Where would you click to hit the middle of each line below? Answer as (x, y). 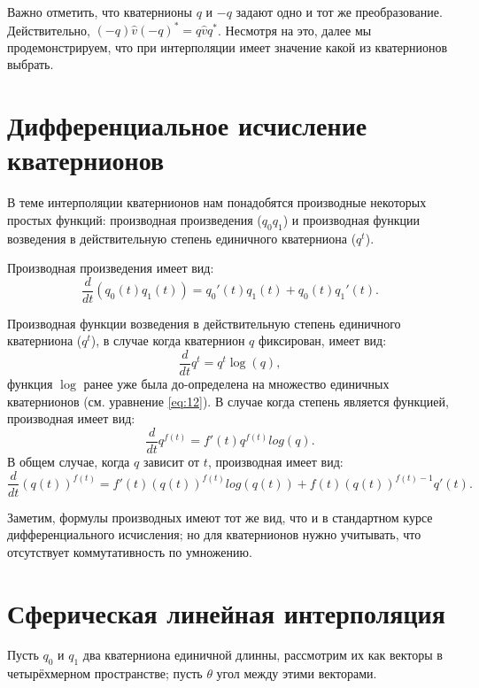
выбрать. (31, 64)
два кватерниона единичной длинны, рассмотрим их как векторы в (263, 655)
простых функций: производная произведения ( (135, 219)
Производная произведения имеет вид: (111, 268)
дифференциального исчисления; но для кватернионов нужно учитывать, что (214, 534)
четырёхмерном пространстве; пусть (105, 673)
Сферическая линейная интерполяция (226, 612)
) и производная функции (351, 219)
